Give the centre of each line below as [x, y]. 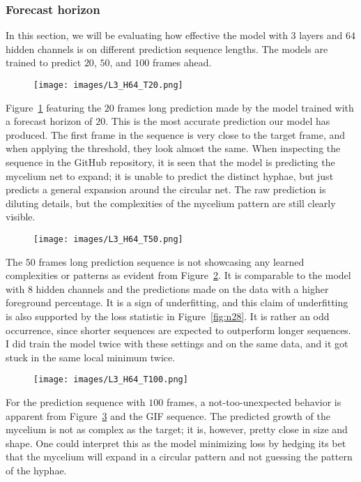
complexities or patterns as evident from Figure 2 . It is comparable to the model [178, 275]
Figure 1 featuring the [54, 107]
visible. [21, 217]
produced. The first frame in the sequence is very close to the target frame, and [176, 134]
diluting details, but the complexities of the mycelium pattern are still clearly [171, 203]
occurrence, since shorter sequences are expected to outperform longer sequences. [178, 330]
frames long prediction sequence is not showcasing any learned [171, 261]
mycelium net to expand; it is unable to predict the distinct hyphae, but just [170, 175]
